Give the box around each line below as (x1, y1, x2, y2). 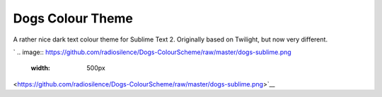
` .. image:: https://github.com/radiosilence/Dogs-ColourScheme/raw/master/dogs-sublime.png (13, 48, 291, 56)
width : (30, 64, 51, 72)
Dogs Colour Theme (13, 11, 134, 26)
